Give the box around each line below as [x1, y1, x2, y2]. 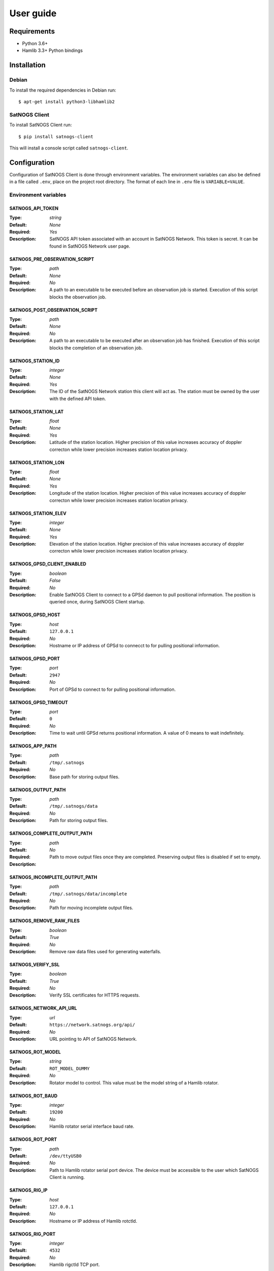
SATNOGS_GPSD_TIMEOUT [9, 699, 68, 705]
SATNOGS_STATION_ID [9, 357, 60, 364]
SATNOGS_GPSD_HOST [9, 612, 60, 618]
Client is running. [49, 1174, 85, 1181]
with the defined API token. [49, 396, 106, 402]
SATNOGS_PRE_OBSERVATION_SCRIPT [9, 256, 94, 262]
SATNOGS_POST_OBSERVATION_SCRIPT [9, 307, 98, 313]
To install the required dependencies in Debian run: [9, 87, 117, 93]
